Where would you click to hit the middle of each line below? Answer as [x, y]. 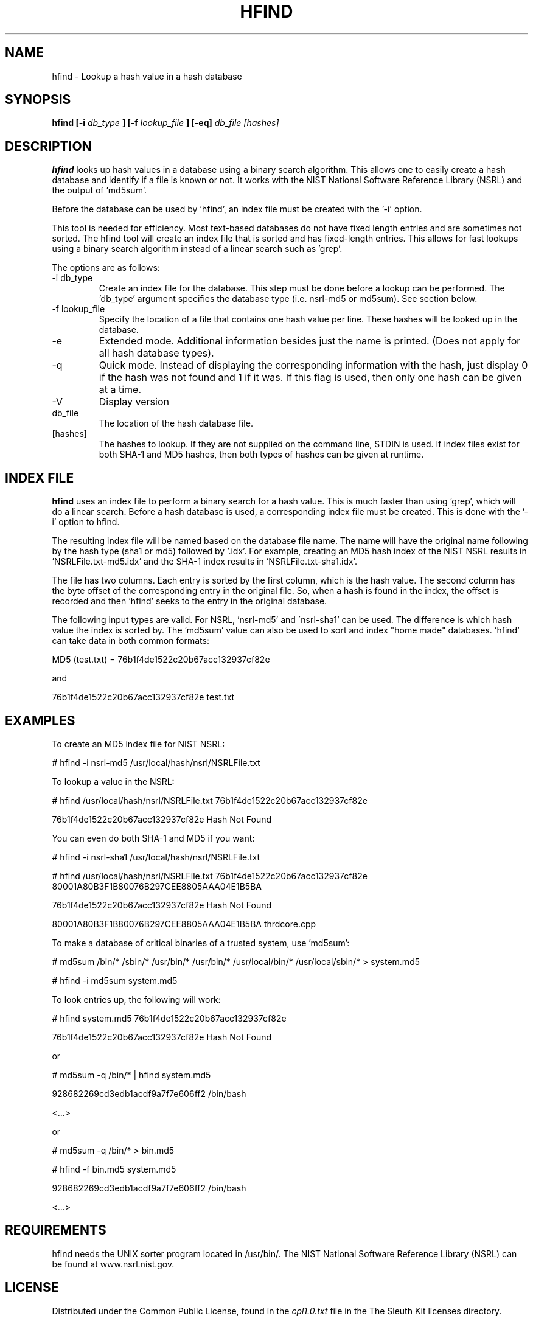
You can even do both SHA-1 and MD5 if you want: [153, 838]
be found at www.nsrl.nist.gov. [113, 1264]
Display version [134, 402]
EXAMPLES [40, 720]
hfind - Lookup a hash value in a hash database [147, 76]
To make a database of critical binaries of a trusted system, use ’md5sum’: [201, 943]
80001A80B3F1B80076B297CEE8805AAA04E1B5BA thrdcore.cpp [184, 924]
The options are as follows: [106, 268]
